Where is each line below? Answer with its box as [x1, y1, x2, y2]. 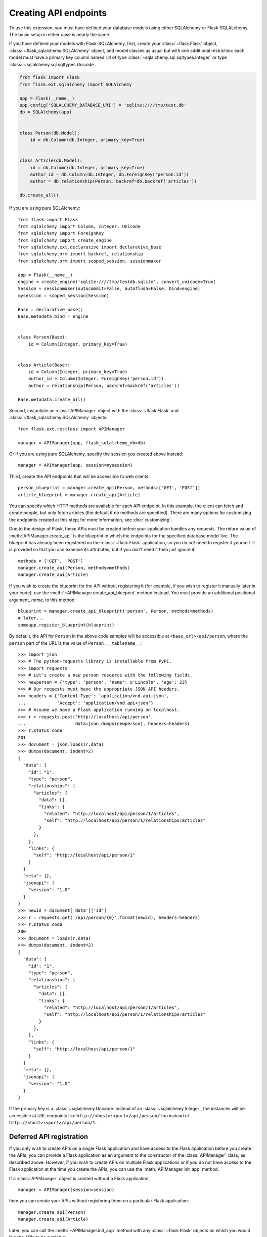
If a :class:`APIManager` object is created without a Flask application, [9, 1175, 150, 1181]
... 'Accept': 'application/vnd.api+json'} [18, 700, 154, 706]
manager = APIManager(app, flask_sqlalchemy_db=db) [18, 440, 146, 445]
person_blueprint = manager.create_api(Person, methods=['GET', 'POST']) [18, 485, 201, 491]
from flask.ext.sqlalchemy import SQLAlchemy [19, 82, 132, 87]
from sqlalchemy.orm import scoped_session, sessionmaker [18, 258, 162, 264]
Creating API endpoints [9, 7, 107, 18]
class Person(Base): [18, 334, 68, 340]
